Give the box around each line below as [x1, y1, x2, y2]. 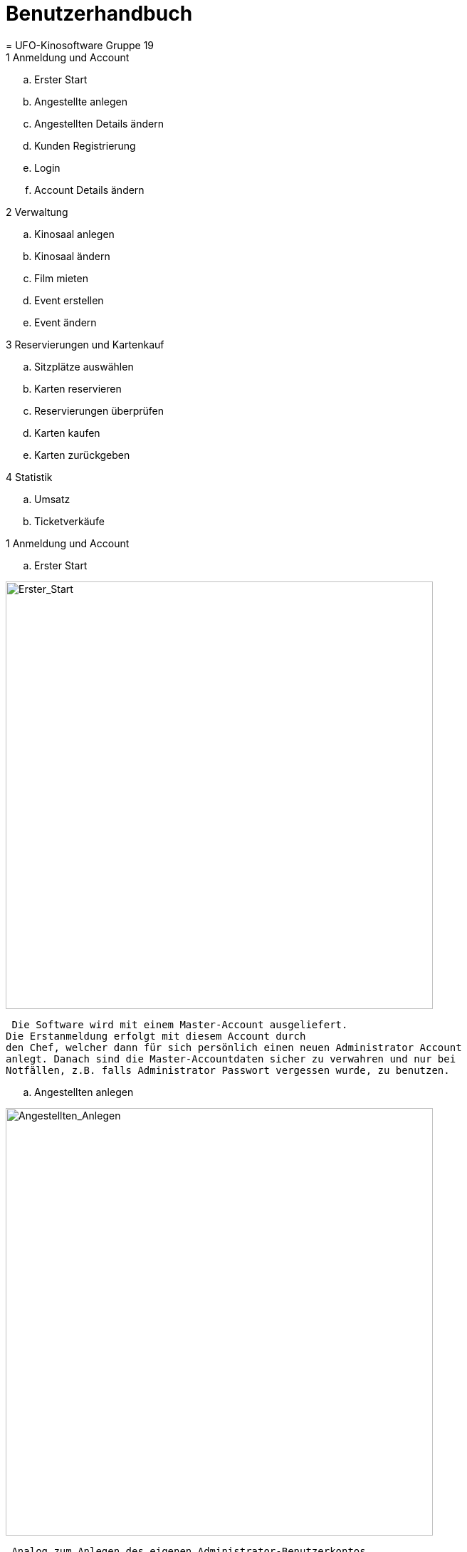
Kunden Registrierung [34, 139, 136, 152]
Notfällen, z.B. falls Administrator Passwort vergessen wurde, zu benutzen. [6, 1064, 450, 1076]
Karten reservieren [34, 382, 122, 395]
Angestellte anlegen [34, 95, 127, 108]
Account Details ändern [34, 183, 145, 196]
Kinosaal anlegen [34, 227, 115, 240]
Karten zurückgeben [34, 448, 130, 461]
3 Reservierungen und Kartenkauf [6, 338, 164, 351]
